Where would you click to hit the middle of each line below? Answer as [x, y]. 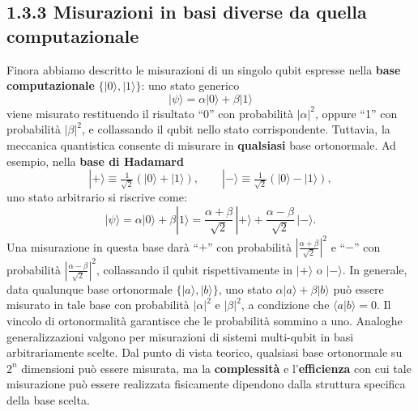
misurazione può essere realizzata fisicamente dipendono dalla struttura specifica [206, 384]
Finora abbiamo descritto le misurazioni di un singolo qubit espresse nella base [204, 69]
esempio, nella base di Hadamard [95, 161]
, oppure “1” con [356, 113]
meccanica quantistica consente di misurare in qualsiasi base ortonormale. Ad [201, 144]
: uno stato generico [190, 85]
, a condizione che [285, 305]
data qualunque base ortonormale [90, 288]
